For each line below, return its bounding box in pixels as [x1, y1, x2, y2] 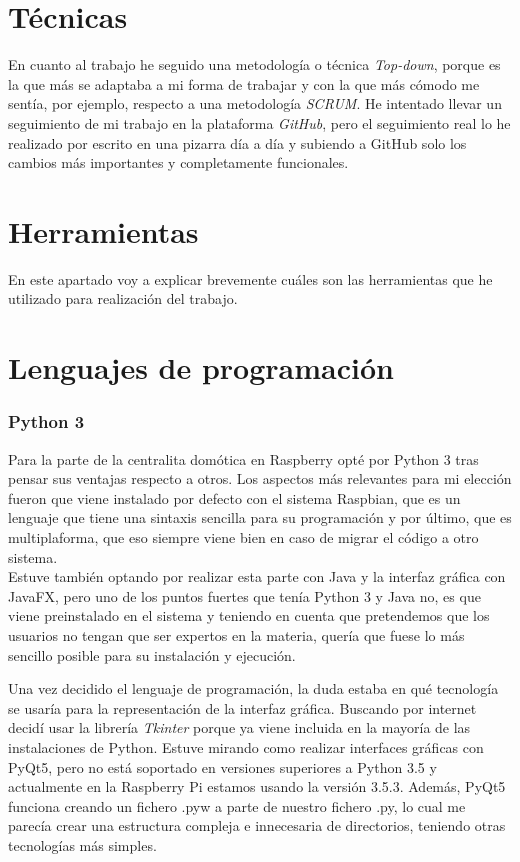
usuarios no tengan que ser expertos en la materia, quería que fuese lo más [8, 624, 465, 645]
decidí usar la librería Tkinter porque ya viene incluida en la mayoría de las [8, 717, 471, 738]
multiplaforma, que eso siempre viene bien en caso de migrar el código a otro [8, 526, 479, 547]
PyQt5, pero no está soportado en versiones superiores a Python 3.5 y [8, 756, 437, 777]
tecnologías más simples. [8, 834, 157, 855]
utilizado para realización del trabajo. [8, 288, 238, 309]
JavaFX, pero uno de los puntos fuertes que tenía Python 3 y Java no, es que [8, 585, 481, 606]
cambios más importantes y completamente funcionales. [8, 152, 349, 173]
